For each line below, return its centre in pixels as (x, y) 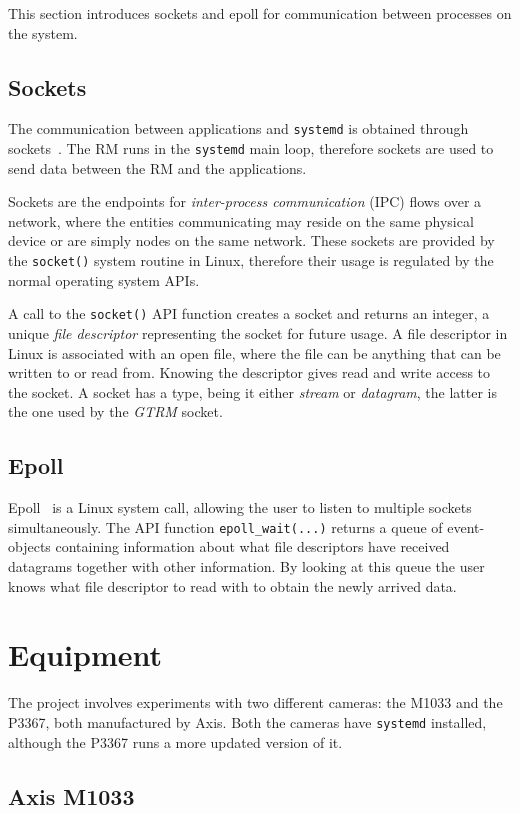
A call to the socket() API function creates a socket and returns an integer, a (249, 313)
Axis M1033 (71, 795)
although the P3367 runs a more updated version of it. (175, 741)
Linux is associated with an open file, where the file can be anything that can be (254, 352)
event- (466, 526)
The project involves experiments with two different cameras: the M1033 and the (255, 702)
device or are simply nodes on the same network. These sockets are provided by (251, 240)
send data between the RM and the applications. (157, 167)
